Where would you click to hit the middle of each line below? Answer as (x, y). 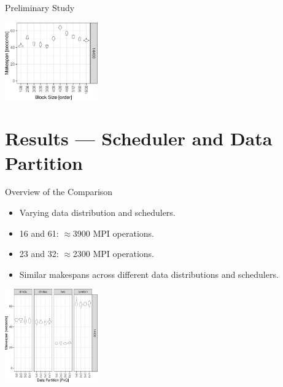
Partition (44, 162)
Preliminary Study (40, 7)
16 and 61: (39, 233)
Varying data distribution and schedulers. (97, 213)
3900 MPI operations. (113, 233)
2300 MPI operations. (113, 254)
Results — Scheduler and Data (139, 138)
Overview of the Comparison (59, 192)
